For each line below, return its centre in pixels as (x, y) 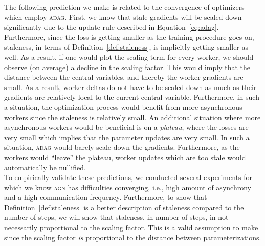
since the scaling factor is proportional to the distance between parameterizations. (133, 237)
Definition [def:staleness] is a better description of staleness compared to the (124, 207)
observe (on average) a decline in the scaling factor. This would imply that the (127, 67)
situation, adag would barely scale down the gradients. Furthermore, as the (122, 147)
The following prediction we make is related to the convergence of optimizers (124, 7)
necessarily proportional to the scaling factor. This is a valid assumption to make (131, 227)
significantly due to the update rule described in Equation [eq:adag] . (112, 27)
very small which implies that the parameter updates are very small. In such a (127, 137)
